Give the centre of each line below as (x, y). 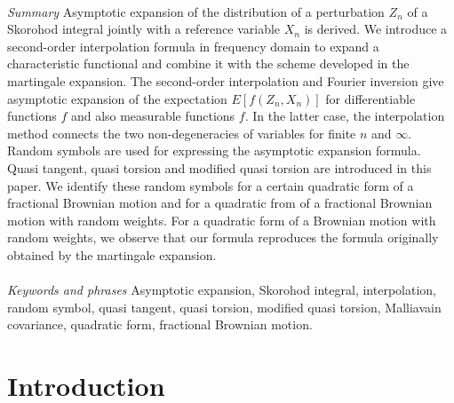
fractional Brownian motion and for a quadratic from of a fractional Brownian (220, 203)
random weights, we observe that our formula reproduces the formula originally (223, 237)
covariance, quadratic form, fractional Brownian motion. (160, 324)
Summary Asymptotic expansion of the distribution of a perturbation (196, 11)
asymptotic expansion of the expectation (117, 98)
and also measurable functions (153, 116)
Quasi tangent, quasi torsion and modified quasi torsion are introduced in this (219, 167)
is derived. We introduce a (376, 29)
